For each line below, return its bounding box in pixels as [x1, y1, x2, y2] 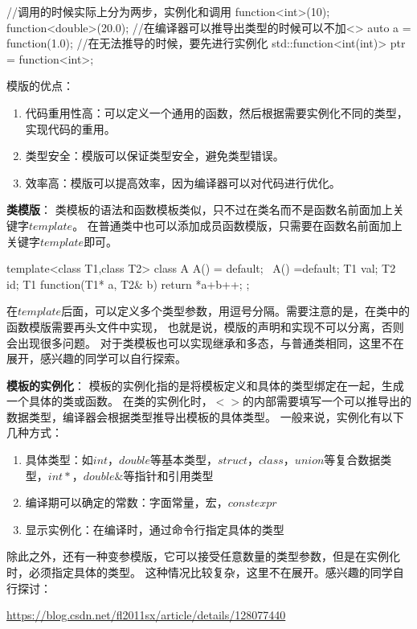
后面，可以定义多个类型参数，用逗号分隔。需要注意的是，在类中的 [61, 302, 411, 319]
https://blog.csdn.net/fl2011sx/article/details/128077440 [6, 606, 286, 623]
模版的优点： [6, 77, 74, 94]
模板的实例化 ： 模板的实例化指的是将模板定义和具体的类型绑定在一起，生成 [6, 376, 404, 393]
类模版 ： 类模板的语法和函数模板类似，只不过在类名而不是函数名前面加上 [6, 201, 393, 218]
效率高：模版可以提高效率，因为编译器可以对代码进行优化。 [25, 174, 341, 191]
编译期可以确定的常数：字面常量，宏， [25, 494, 228, 511]
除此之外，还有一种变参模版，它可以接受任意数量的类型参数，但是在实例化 [6, 548, 400, 565]
